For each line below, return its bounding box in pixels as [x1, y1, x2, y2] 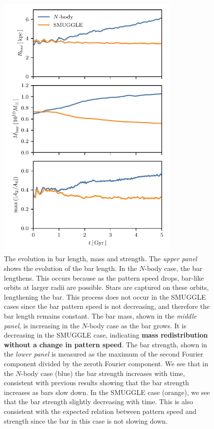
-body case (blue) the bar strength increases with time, [21, 368, 185, 378]
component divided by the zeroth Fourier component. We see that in [4, 358, 209, 369]
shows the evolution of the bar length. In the [4, 263, 137, 273]
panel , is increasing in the [4, 320, 80, 330]
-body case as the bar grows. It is [87, 320, 187, 330]
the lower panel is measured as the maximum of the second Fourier [4, 349, 203, 359]
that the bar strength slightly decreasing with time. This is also [4, 396, 193, 407]
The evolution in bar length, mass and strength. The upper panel [4, 253, 197, 264]
